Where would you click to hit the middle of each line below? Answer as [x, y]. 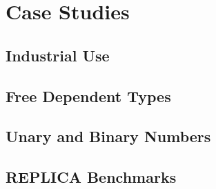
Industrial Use [58, 55]
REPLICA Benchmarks [91, 177]
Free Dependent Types [88, 96]
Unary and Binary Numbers [108, 136]
